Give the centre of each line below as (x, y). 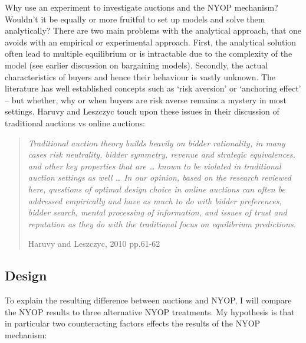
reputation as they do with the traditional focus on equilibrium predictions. (162, 223)
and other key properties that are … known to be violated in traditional (154, 166)
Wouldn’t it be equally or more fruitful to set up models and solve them (135, 19)
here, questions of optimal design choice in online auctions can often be (157, 189)
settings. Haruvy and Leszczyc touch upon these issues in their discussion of (142, 111)
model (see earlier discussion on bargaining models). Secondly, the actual (136, 65)
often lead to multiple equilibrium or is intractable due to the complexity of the (149, 53)
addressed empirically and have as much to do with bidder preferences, (155, 200)
